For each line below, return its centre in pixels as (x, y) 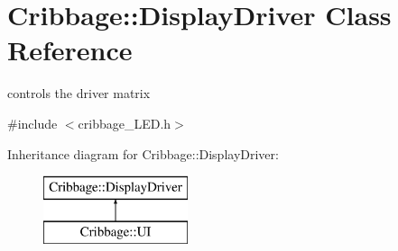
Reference (70, 50)
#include (32, 123)
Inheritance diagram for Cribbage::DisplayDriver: (143, 153)
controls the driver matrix (79, 93)
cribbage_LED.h (125, 123)
